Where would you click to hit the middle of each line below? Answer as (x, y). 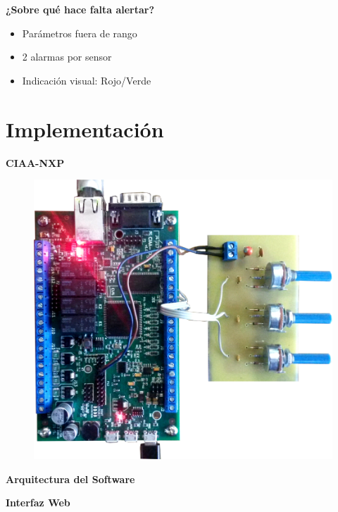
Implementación (85, 129)
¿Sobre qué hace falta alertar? (80, 9)
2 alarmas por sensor (67, 57)
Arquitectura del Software (70, 479)
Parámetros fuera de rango (80, 33)
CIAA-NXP (35, 162)
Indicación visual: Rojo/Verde (87, 80)
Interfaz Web (38, 502)
